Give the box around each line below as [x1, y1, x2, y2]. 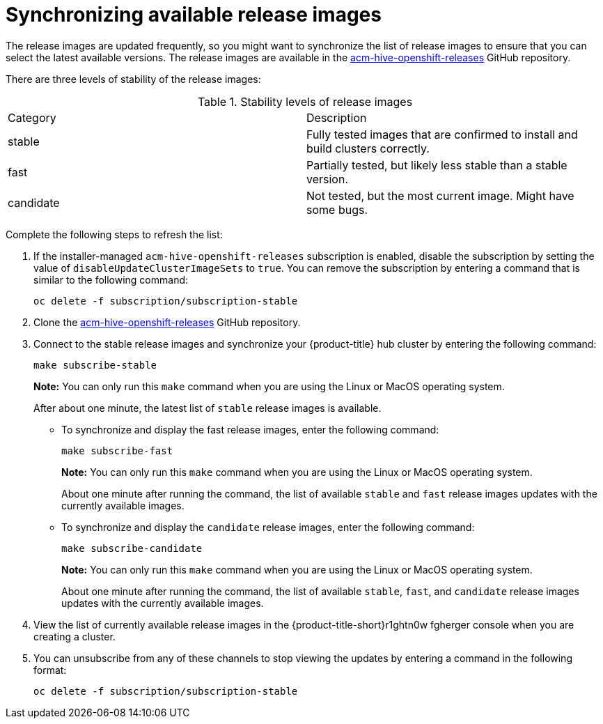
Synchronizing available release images [6, 3, 382, 26]
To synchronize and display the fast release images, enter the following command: [61, 423, 439, 436]
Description [306, 110, 367, 125]
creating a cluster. [33, 630, 116, 642]
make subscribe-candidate [61, 542, 203, 554]
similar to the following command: [33, 273, 189, 286]
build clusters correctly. [306, 141, 430, 155]
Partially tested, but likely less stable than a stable [306, 157, 567, 172]
